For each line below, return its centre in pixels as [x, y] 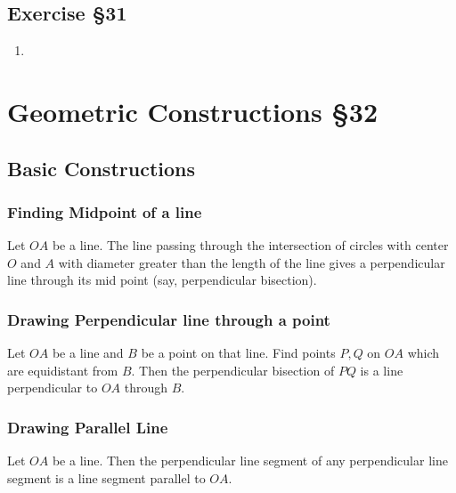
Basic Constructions [102, 168]
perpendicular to [53, 388]
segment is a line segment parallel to [106, 477]
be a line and [88, 353]
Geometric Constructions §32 [192, 111]
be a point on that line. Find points [238, 353]
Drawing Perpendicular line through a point [169, 319]
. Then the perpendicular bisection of [233, 370]
